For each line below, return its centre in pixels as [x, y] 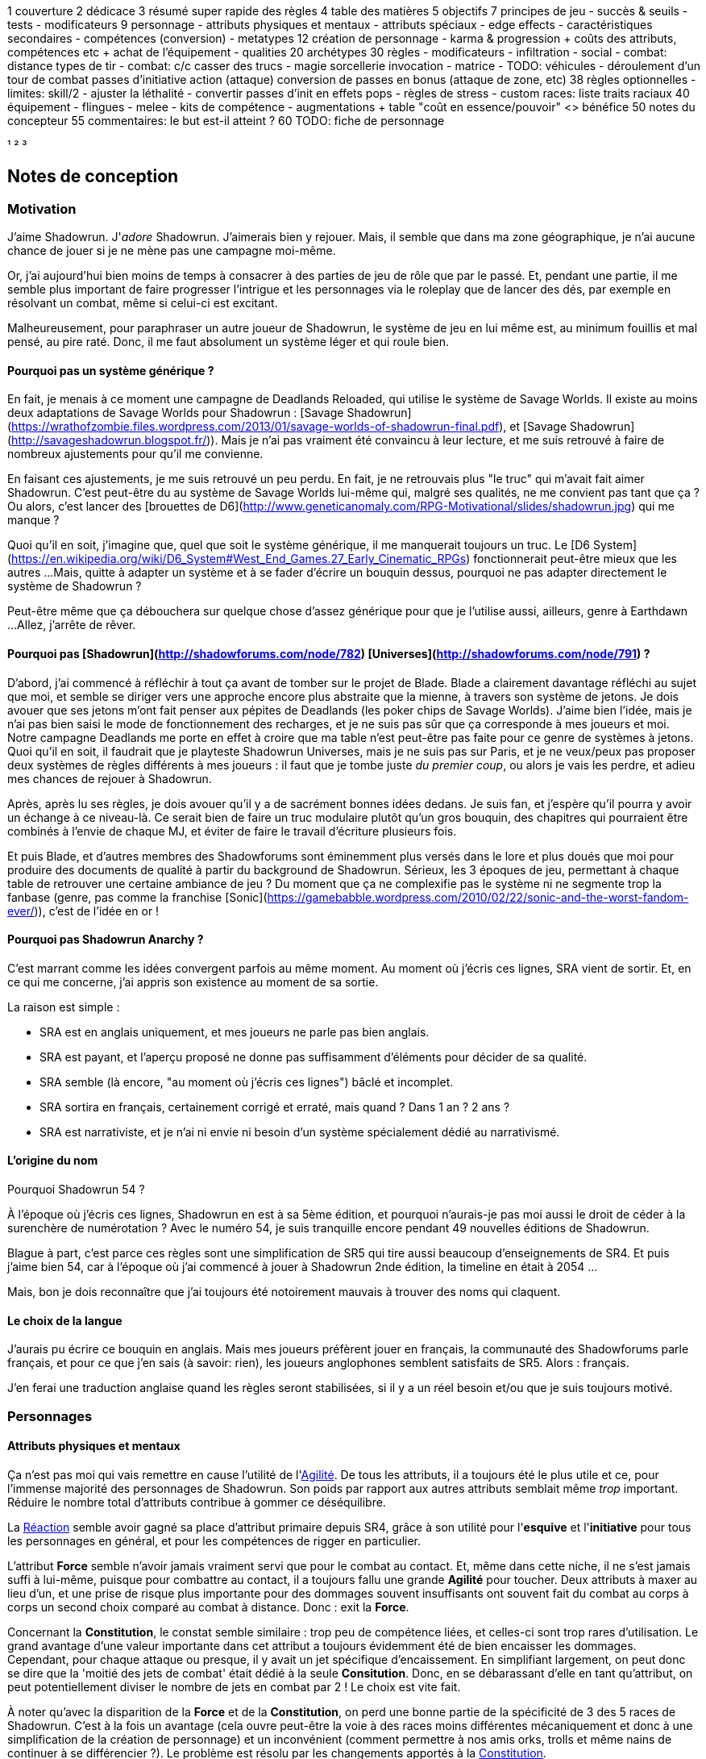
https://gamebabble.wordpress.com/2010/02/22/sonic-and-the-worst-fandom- [478, 897]
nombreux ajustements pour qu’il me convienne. [135, 454]
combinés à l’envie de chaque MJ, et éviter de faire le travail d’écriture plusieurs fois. [232, 831]
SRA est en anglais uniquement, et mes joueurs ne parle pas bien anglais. [235, 1032]
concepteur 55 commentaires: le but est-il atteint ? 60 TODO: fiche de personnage [226, 121]
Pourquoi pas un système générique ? [111, 370]
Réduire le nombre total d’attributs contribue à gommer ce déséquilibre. [197, 1502]
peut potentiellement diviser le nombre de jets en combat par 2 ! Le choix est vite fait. [234, 1686]
